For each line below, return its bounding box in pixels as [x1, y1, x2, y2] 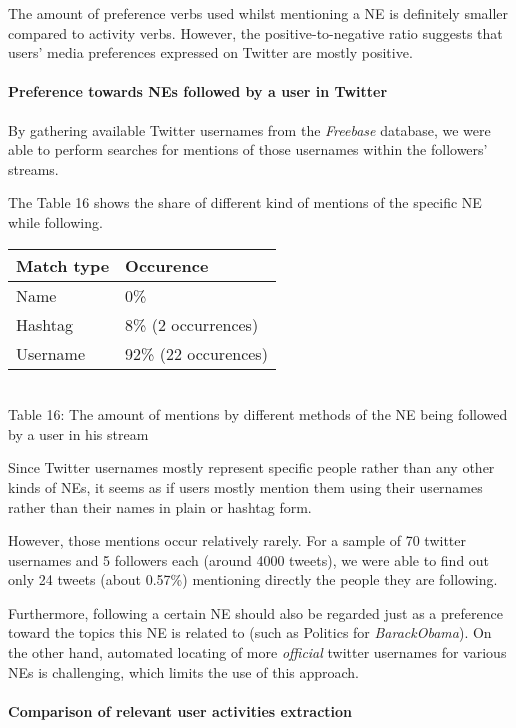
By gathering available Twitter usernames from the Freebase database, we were [8, 119, 491, 140]
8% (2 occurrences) [125, 312, 259, 336]
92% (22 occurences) [125, 341, 268, 365]
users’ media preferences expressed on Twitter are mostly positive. [8, 42, 413, 63]
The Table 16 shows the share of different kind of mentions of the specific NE [8, 192, 482, 213]
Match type [16, 253, 110, 277]
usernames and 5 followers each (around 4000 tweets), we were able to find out [8, 549, 490, 570]
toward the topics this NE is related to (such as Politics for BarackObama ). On [8, 622, 492, 643]
